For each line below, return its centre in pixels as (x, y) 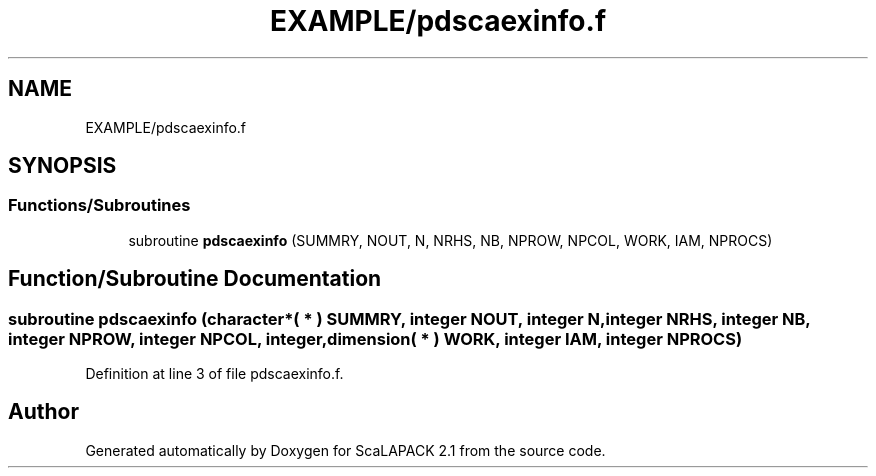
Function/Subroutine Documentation (195, 279)
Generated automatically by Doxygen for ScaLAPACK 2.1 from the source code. (345, 450)
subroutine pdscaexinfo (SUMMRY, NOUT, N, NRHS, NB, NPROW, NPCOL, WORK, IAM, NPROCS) (450, 240)
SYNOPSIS (62, 166)
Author (43, 412)
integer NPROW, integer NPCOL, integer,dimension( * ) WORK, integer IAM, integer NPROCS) (375, 338)
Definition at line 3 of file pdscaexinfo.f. (214, 374)
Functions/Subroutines (99, 205)
